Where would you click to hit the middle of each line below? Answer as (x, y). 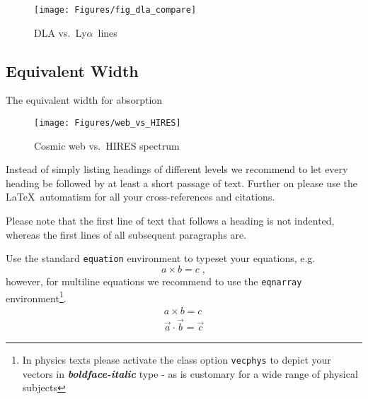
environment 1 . (36, 297)
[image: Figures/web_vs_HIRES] (108, 123)
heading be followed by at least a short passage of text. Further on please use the (182, 183)
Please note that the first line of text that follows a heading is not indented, (170, 221)
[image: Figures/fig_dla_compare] (115, 10)
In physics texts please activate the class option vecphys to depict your (177, 360)
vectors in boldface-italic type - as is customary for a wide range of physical (190, 373)
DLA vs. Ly (61, 32)
